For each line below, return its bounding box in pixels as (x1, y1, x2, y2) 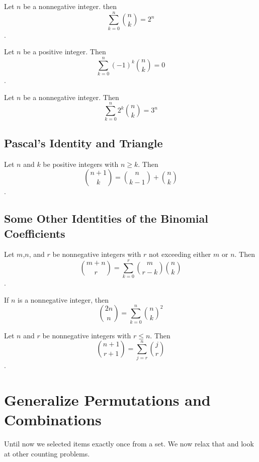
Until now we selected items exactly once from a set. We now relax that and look (4, 438, 254, 449)
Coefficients (4, 225, 65, 241)
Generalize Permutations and (4, 390, 211, 410)
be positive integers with (43, 158, 119, 169)
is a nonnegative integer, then (18, 294, 109, 305)
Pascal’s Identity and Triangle (4, 135, 163, 150)
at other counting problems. (4, 448, 90, 458)
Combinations (4, 409, 102, 430)
